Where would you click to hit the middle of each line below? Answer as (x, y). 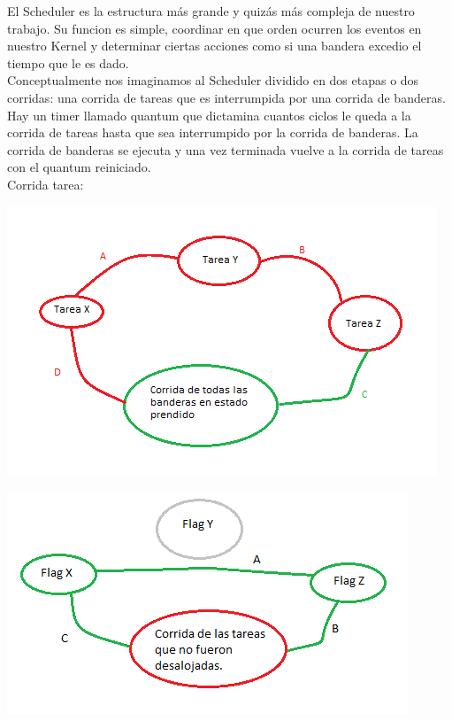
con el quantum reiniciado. (79, 167)
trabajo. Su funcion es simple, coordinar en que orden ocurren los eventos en (215, 28)
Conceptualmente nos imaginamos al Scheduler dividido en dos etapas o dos (213, 80)
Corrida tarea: (46, 184)
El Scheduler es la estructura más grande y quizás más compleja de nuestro (211, 11)
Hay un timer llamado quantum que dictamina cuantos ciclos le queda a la (209, 115)
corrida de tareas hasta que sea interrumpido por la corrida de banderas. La (213, 132)
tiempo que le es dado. (68, 62)
